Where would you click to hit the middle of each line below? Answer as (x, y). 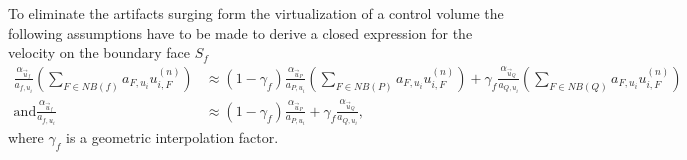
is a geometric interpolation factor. (172, 137)
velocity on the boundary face (99, 52)
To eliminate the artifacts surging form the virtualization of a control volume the (256, 13)
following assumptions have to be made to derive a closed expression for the (240, 32)
